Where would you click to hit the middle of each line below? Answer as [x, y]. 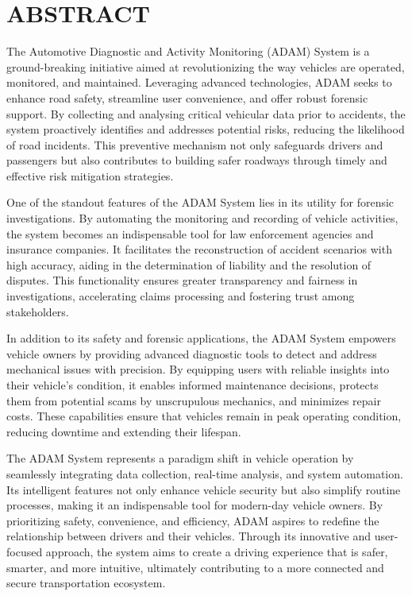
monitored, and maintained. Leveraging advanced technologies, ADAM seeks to [199, 82]
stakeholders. [38, 311]
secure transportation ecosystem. [86, 583]
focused [25, 551]
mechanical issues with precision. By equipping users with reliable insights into [198, 369]
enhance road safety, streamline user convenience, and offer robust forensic [187, 97]
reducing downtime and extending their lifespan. [124, 431]
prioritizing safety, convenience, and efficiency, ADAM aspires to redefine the [193, 520]
